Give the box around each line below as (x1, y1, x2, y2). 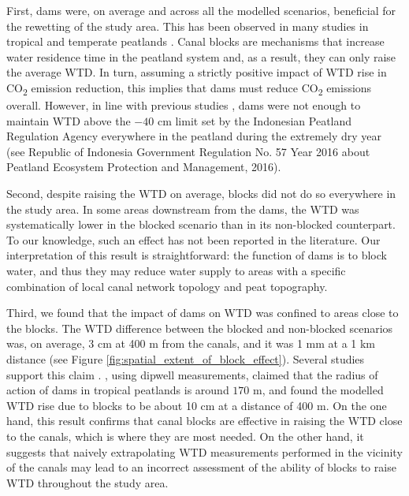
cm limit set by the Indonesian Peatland (157, 112, 352, 129)
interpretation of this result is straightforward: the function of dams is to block (6, 247, 387, 263)
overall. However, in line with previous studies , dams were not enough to (6, 97, 361, 114)
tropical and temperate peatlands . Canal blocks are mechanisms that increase (6, 33, 385, 50)
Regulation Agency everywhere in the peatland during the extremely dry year (6, 128, 382, 144)
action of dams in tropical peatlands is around (6, 382, 229, 398)
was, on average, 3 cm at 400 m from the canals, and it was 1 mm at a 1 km (6, 335, 376, 352)
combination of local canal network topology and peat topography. (6, 278, 328, 294)
